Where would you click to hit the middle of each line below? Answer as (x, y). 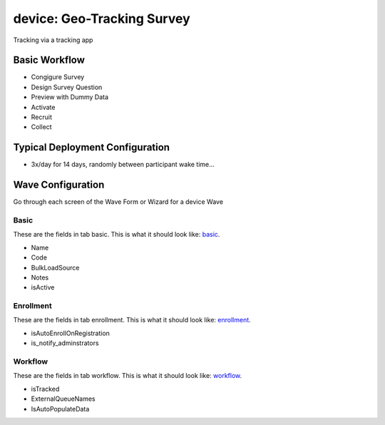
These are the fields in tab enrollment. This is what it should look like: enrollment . (132, 320)
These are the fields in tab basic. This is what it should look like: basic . (117, 235)
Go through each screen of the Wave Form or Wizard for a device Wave (118, 202)
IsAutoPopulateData (60, 409)
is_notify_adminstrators (65, 343)
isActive (43, 287)
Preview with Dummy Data (70, 97)
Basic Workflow (49, 60)
